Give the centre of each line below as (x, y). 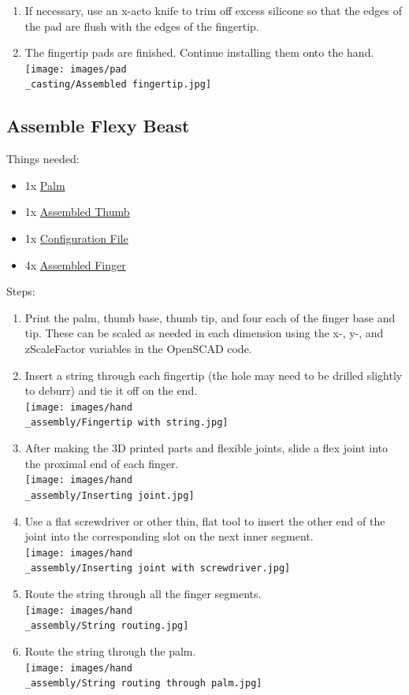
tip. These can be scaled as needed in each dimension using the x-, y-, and (204, 333)
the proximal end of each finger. (102, 463)
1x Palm (45, 185)
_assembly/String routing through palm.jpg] (143, 684)
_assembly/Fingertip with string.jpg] (126, 423)
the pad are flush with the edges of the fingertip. (142, 26)
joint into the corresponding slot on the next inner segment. (169, 536)
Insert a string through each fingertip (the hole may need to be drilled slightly (214, 375)
